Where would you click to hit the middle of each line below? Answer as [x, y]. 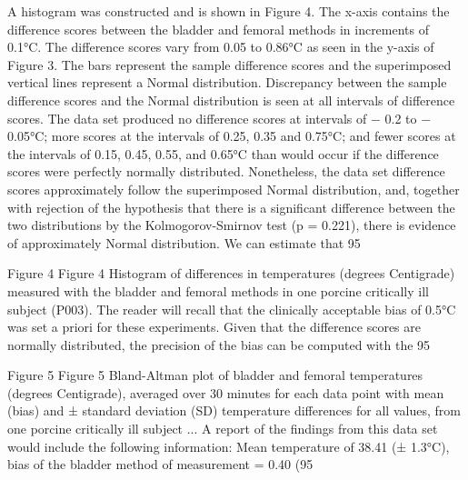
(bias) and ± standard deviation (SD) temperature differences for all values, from [234, 410]
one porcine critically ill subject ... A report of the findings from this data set [223, 429]
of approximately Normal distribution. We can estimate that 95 [184, 242]
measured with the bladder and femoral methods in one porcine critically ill [218, 290]
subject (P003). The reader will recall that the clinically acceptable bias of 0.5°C [232, 309]
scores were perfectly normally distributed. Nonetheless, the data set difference [226, 171]
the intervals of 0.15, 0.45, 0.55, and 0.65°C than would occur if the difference [223, 153]
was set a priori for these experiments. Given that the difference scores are [214, 327]
